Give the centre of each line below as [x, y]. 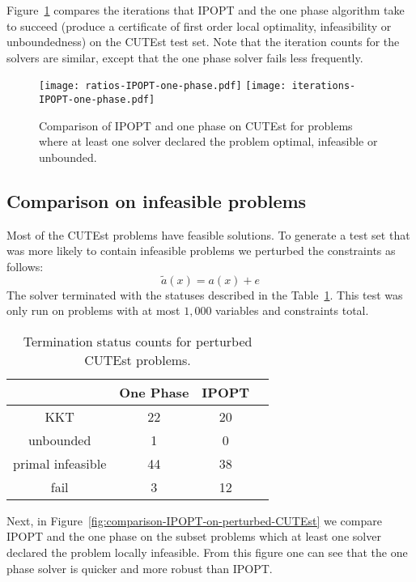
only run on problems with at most [93, 310]
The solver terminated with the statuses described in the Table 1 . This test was [205, 294]
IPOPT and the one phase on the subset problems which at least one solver [194, 536]
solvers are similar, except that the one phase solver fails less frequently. [185, 57]
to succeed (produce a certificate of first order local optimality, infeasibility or [199, 25]
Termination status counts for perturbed [138, 341]
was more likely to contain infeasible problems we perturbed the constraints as [201, 251]
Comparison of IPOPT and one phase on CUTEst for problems [196, 125]
